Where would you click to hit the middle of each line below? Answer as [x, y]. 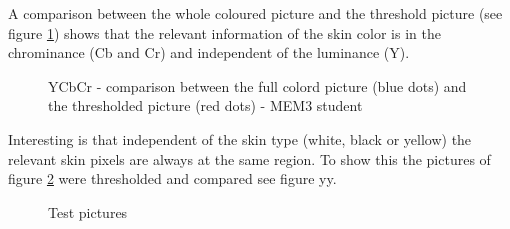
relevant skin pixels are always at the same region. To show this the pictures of [249, 158]
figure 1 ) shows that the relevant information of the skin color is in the [224, 32]
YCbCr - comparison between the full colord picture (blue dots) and [257, 85]
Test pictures [88, 211]
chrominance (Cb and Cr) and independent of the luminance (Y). [209, 52]
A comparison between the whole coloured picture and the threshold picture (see [255, 13]
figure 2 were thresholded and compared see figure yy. [172, 178]
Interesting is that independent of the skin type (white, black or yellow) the [240, 138]
